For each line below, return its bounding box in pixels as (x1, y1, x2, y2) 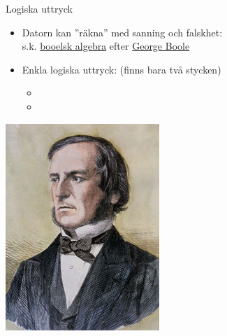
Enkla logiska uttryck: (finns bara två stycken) (22, 62, 221, 76)
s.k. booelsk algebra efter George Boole (22, 38, 190, 53)
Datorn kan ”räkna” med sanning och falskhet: (22, 24, 223, 39)
